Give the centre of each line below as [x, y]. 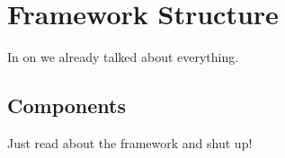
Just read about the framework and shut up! [130, 142]
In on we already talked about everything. [123, 57]
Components [67, 105]
